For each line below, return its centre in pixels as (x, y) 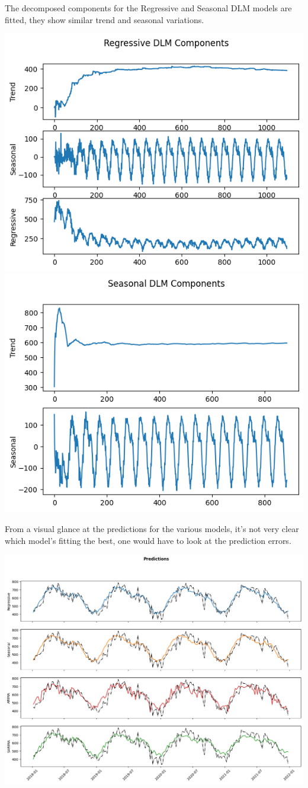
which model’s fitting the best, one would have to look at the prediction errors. (148, 540)
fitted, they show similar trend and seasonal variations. (105, 19)
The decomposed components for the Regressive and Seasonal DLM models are (148, 8)
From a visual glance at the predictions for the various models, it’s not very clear (152, 528)
